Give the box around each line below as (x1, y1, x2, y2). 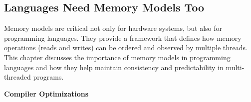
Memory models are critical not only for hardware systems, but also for (4, 23, 222, 33)
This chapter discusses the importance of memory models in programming (4, 52, 231, 62)
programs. (33, 72, 64, 82)
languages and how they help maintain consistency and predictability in (4, 62, 224, 72)
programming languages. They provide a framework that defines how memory (4, 32, 242, 43)
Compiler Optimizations (4, 88, 89, 99)
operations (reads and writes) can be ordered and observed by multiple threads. (4, 42, 248, 53)
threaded (4, 72, 31, 82)
